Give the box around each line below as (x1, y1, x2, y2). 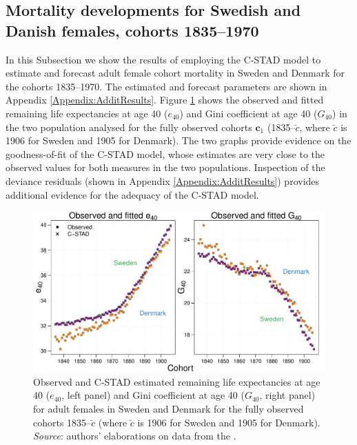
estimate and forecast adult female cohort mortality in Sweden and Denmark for (6, 66, 345, 80)
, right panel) (259, 388, 316, 402)
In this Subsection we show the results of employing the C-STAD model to (6, 52, 321, 66)
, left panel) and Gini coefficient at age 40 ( (61, 388, 245, 402)
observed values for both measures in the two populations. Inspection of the (6, 160, 325, 175)
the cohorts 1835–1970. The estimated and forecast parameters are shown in (6, 79, 327, 93)
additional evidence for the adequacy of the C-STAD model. (6, 187, 259, 201)
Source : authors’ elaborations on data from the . (33, 428, 236, 443)
